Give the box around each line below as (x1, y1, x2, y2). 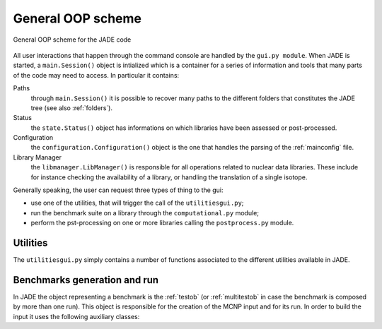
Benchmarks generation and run (13, 274, 159, 286)
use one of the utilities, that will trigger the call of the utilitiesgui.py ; (30, 198, 244, 208)
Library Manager (13, 152, 62, 162)
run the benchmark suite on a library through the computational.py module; (30, 208, 260, 217)
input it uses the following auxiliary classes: (13, 312, 140, 321)
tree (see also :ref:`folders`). (30, 103, 113, 112)
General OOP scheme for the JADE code (13, 35, 132, 44)
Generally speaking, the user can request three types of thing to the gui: (13, 186, 224, 194)
